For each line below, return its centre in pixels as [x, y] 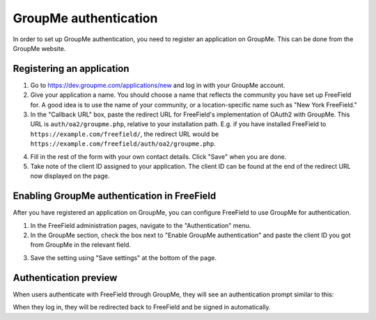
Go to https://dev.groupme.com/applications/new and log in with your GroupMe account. [158, 85]
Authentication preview [65, 278]
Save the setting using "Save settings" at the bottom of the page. [124, 257]
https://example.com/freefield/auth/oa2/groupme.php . [123, 144]
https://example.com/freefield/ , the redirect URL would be [125, 134]
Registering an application [71, 69]
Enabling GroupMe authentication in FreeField [115, 196]
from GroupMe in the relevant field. [81, 245]
